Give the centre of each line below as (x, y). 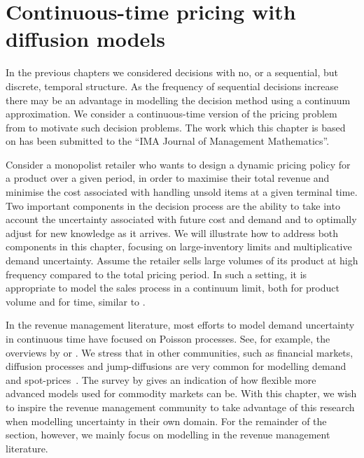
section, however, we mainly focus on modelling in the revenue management (168, 435)
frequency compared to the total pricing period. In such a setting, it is (156, 274)
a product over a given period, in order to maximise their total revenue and (168, 178)
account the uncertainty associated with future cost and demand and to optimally (181, 219)
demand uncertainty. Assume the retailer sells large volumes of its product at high (182, 260)
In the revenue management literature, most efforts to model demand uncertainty (180, 325)
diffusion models (85, 39)
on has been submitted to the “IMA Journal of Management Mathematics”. (168, 141)
